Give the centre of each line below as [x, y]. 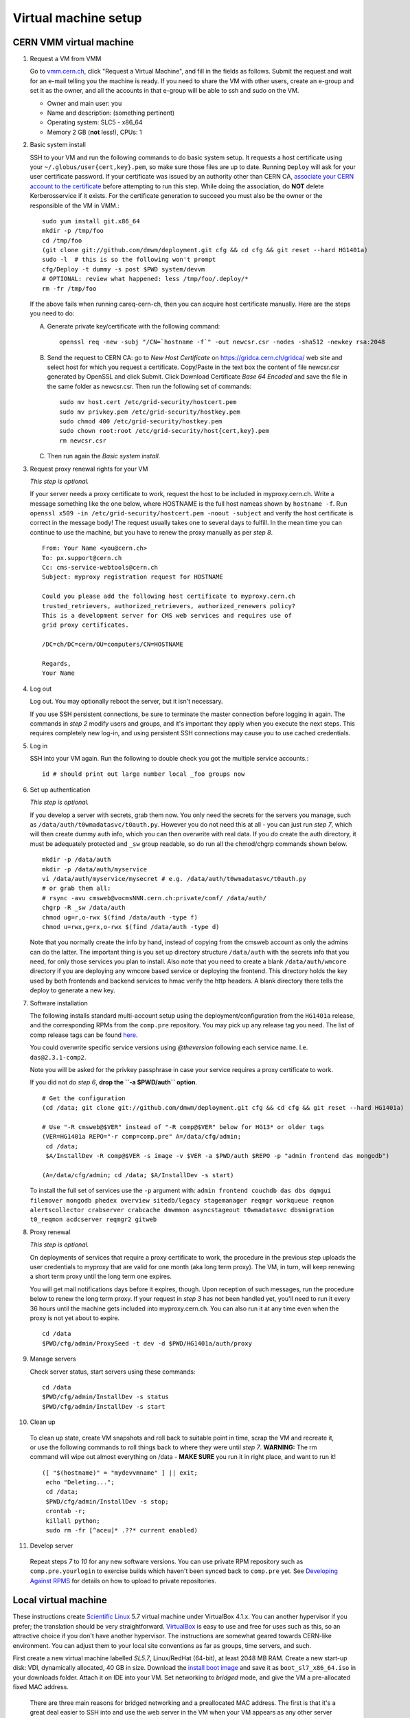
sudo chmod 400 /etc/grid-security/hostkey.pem [141, 421]
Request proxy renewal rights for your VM [89, 469]
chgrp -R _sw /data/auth [84, 908]
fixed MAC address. [41, 1687]
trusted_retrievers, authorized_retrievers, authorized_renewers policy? [169, 606]
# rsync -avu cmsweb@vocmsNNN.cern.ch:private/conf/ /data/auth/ [155, 898]
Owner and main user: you [84, 103]
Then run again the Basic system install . [104, 456]
